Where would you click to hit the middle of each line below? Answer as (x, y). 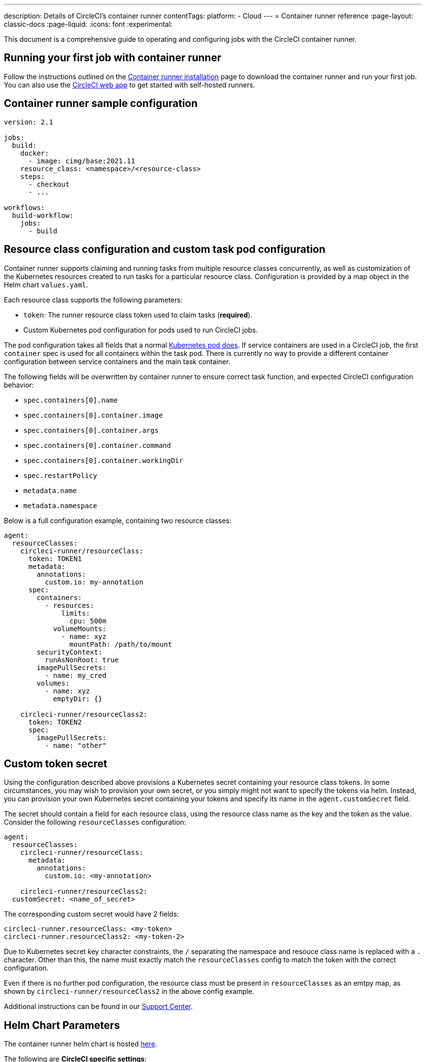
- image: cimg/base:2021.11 (82, 161)
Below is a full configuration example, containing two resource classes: (118, 520)
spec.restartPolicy (60, 475)
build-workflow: (43, 215)
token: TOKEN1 (55, 558)
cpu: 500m (88, 621)
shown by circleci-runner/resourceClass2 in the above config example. (129, 991)
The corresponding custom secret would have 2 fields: (91, 914)
